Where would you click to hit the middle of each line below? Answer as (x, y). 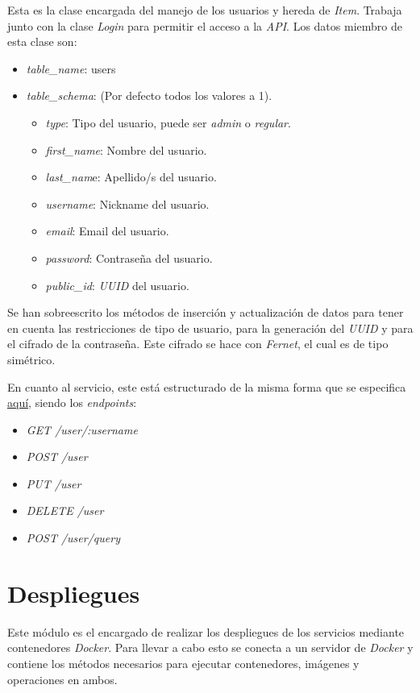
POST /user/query (73, 538)
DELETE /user (65, 510)
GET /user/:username (82, 429)
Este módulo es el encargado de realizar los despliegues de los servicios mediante (206, 631)
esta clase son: (42, 41)
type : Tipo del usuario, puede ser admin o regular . (168, 122)
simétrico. (31, 359)
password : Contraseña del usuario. (129, 257)
